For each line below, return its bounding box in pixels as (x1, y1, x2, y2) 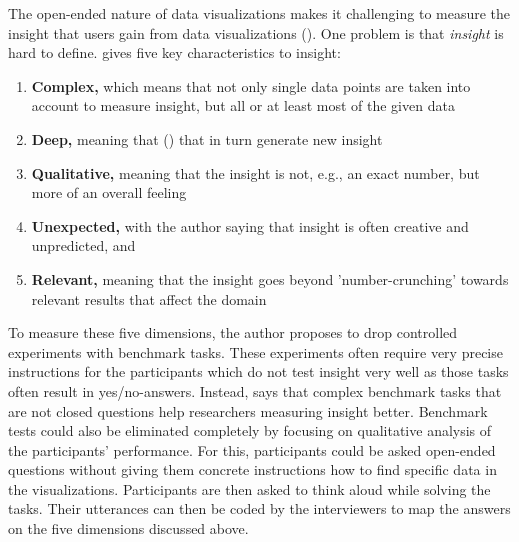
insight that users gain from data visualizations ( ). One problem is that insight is (8, 22, 504, 43)
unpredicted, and (31, 235, 136, 256)
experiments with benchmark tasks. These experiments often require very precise (8, 341, 503, 362)
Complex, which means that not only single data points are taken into (31, 75, 471, 96)
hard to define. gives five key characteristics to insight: (8, 42, 341, 63)
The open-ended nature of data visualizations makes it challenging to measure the (8, 3, 511, 23)
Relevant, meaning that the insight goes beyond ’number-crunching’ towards (31, 268, 509, 289)
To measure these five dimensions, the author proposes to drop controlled (8, 322, 458, 343)
